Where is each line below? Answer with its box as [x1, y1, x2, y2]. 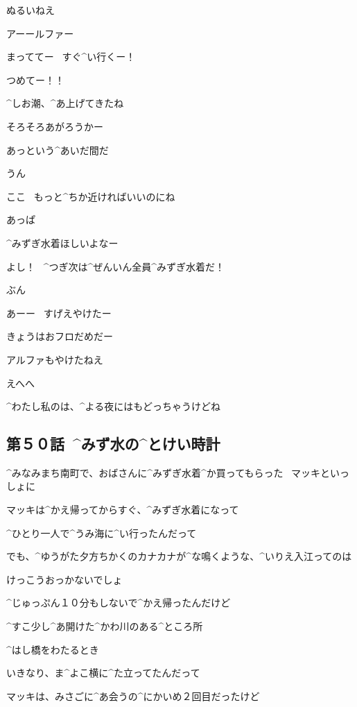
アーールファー [6, 26, 74, 40]
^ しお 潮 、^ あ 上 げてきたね [6, 96, 124, 110]
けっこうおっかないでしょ [6, 572, 123, 586]
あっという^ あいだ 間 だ [6, 142, 109, 157]
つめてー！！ [6, 72, 64, 87]
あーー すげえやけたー [6, 305, 112, 320]
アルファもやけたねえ [6, 352, 103, 366]
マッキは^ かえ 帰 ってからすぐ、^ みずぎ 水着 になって [6, 502, 239, 517]
